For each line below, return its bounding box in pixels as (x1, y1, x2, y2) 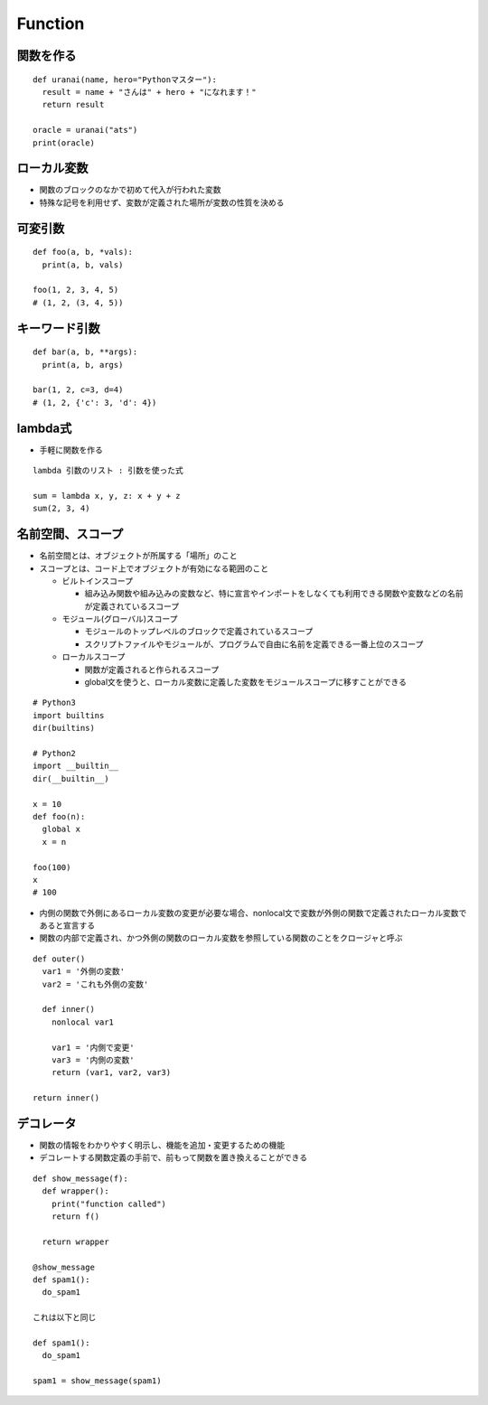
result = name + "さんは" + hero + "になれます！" (42, 87, 257, 97)
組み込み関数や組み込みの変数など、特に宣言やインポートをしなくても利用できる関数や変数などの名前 (84, 588, 464, 599)
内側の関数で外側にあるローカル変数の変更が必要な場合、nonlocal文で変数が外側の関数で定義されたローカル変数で (39, 907, 467, 918)
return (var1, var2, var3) (51, 1067, 172, 1078)
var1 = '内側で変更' (51, 1042, 135, 1053)
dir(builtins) (33, 723, 95, 734)
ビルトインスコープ (61, 575, 133, 586)
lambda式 (16, 420, 72, 436)
